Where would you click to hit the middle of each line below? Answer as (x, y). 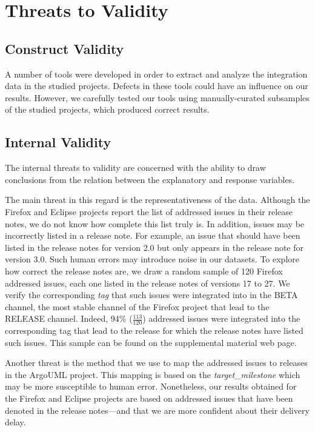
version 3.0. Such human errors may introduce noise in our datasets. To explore (152, 259)
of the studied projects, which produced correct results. (107, 109)
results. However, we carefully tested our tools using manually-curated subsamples (157, 97)
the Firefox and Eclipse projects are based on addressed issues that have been (149, 398)
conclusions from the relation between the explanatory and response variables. (150, 179)
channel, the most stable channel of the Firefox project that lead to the (137, 306)
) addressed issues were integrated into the (221, 318)
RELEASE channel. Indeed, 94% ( (69, 318)
